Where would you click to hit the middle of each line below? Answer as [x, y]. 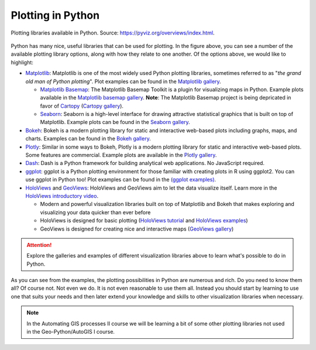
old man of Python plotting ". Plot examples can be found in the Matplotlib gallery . [123, 81]
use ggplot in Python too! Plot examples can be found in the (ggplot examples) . [121, 180]
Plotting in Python [55, 15]
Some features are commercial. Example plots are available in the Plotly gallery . [121, 155]
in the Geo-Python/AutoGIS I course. [71, 332]
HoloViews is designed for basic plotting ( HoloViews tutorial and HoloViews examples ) [144, 221]
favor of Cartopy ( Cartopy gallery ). [82, 106]
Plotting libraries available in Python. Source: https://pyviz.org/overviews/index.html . [113, 33]
